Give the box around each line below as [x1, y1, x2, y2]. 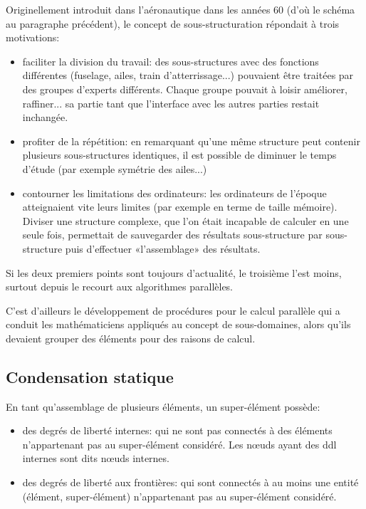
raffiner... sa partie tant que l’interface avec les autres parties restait [22, 95, 320, 110]
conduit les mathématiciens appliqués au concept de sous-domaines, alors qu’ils [6, 317, 351, 332]
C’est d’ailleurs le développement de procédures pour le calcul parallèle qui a [6, 303, 340, 318]
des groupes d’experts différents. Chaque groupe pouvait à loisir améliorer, [22, 81, 347, 96]
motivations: [6, 30, 60, 45]
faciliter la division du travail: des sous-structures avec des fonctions [22, 53, 319, 68]
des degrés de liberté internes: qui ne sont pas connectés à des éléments [22, 423, 333, 438]
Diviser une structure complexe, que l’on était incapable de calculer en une [22, 213, 349, 228]
